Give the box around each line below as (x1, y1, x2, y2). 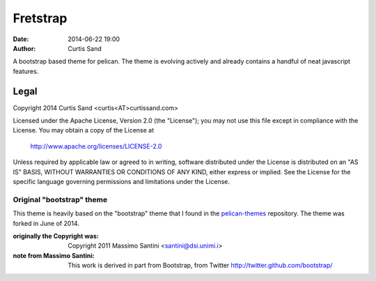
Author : (13, 44, 36, 52)
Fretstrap (13, 10, 68, 26)
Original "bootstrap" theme (13, 195, 108, 204)
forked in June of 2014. (13, 219, 80, 227)
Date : (13, 35, 29, 43)
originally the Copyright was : (13, 231, 99, 240)
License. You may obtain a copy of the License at (13, 126, 155, 135)
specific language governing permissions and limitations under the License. (13, 177, 230, 185)
